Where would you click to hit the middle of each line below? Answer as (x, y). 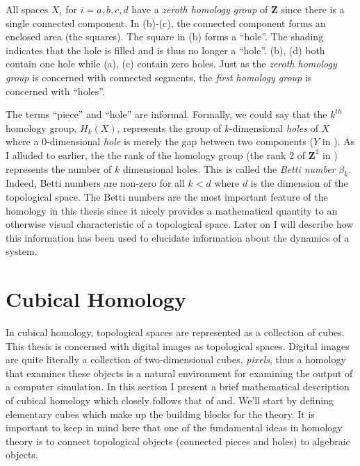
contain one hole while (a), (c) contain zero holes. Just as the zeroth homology (171, 64)
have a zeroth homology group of (200, 9)
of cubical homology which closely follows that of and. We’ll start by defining (170, 400)
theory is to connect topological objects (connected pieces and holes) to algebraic (178, 441)
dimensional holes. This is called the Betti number (229, 168)
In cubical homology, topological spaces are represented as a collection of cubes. (175, 332)
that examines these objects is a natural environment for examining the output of (179, 373)
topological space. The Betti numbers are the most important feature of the (167, 196)
